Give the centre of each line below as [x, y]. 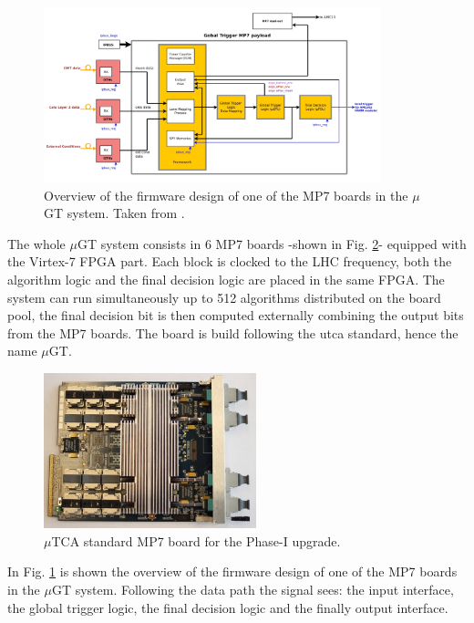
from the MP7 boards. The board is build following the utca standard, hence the [233, 332]
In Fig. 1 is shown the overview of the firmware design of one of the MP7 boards [232, 571]
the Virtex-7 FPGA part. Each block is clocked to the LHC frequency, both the [230, 261]
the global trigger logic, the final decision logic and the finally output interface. [228, 607]
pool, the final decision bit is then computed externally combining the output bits [236, 315]
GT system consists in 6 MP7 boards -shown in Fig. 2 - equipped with [272, 243]
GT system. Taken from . [114, 213]
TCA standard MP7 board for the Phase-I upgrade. [196, 540]
